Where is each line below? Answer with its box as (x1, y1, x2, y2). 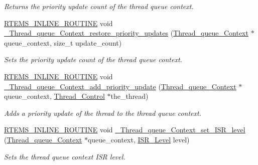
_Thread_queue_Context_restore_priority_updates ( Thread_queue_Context (4, 28, 248, 38)
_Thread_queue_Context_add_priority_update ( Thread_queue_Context (4, 81, 236, 91)
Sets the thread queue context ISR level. (4, 151, 125, 161)
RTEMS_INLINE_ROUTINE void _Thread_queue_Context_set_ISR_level (4, 124, 245, 135)
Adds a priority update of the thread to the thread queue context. (4, 107, 201, 118)
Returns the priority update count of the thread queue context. (4, 1, 194, 11)
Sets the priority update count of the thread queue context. (4, 54, 182, 65)
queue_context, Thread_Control (4, 91, 105, 101)
